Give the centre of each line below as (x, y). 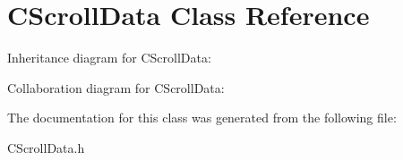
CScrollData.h (46, 147)
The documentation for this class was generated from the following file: (202, 118)
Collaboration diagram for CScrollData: (116, 87)
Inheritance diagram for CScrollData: (109, 58)
